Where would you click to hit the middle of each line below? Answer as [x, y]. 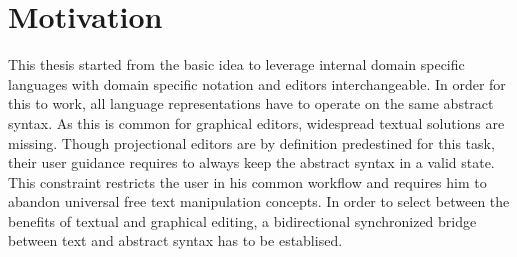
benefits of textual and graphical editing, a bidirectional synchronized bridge [242, 220]
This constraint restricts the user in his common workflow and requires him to [247, 181]
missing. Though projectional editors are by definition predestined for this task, [251, 142]
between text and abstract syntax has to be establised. [175, 240]
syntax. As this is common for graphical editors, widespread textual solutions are [256, 122]
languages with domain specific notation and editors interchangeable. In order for [257, 83]
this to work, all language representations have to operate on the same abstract [251, 103]
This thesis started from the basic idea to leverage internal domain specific [236, 64]
